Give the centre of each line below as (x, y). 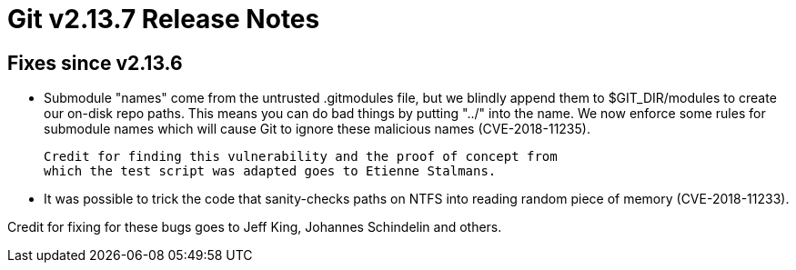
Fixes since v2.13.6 (95, 63)
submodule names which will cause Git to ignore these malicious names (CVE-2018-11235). (317, 129)
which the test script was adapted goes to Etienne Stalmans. (270, 171)
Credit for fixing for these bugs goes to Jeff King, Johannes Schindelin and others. (255, 227)
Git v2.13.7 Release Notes (164, 19)
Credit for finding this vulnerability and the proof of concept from (301, 157)
